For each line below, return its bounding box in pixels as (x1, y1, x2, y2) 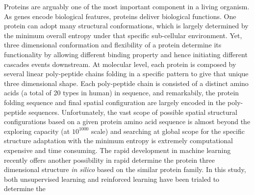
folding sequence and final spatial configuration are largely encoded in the (4, 97, 226, 107)
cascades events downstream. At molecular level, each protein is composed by (4, 59, 236, 69)
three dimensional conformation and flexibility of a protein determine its (4, 40, 222, 50)
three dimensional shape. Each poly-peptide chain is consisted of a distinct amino (4, 78, 249, 88)
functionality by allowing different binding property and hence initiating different (4, 49, 248, 59)
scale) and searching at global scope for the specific (91, 126, 245, 136)
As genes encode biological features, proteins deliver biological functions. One (4, 11, 236, 21)
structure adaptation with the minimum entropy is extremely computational (4, 135, 233, 146)
